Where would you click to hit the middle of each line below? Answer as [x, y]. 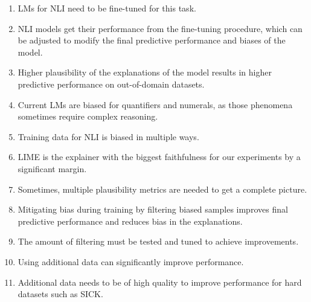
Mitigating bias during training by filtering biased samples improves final [153, 209]
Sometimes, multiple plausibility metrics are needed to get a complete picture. [162, 189]
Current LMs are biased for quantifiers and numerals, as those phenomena [155, 104]
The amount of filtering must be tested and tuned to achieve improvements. [158, 241]
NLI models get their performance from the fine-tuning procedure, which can [160, 28]
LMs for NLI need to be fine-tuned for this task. [107, 8]
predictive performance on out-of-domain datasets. [111, 84]
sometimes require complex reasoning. [88, 116]
